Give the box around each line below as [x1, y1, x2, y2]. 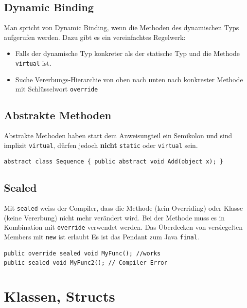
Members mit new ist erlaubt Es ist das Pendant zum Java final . [4, 232, 199, 242]
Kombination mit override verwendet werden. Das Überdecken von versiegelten [4, 222, 243, 232]
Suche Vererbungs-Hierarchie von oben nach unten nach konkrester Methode [15, 74, 243, 84]
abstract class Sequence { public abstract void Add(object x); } [4, 158, 224, 165]
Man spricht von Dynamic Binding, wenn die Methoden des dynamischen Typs [4, 22, 239, 33]
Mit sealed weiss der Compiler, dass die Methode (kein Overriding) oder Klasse [4, 203, 243, 213]
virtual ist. [15, 57, 52, 68]
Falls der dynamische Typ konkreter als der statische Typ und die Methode [15, 48, 240, 58]
